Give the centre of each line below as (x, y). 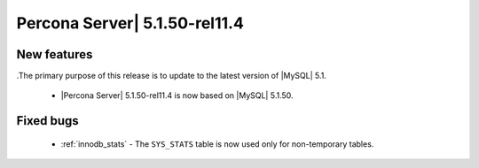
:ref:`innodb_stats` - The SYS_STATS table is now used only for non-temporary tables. (217, 144)
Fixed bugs (47, 121)
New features (55, 54)
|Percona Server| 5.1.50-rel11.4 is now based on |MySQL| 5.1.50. (177, 95)
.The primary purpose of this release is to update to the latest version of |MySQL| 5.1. (172, 76)
